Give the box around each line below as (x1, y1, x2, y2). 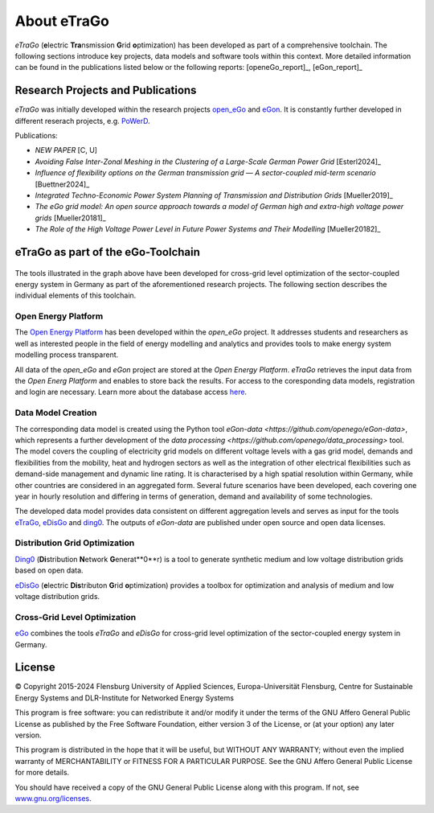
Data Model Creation (14, 407, 97, 418)
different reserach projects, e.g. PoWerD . (14, 116, 150, 125)
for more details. (14, 768, 70, 778)
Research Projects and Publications (14, 84, 197, 97)
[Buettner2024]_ (35, 179, 90, 189)
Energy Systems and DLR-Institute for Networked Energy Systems (14, 692, 235, 703)
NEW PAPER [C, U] (35, 146, 98, 155)
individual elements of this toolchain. (14, 290, 137, 301)
